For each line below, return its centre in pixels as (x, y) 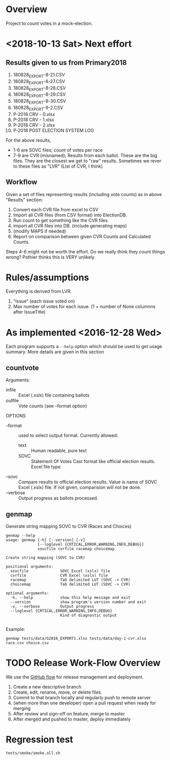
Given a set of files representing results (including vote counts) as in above (84, 194)
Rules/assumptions (48, 277)
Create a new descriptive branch (47, 687)
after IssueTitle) (29, 312)
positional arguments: (30, 567)
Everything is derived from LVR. (39, 291)
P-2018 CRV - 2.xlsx (34, 125)
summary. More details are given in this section (55, 352)
